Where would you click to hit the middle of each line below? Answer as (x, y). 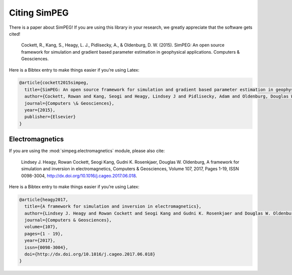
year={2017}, (40, 241)
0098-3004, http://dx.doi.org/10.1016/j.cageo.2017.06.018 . (79, 176)
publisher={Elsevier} (50, 117)
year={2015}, (40, 110)
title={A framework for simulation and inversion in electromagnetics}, (113, 206)
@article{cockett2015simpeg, (54, 83)
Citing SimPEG (39, 13)
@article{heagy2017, (44, 199)
